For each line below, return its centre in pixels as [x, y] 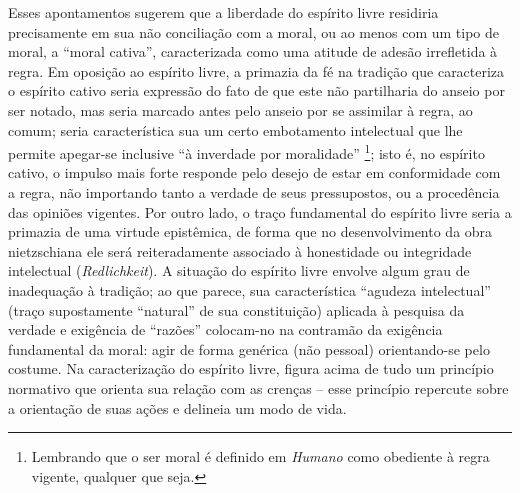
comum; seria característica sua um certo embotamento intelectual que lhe [235, 129]
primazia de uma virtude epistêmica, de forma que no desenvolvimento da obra [250, 231]
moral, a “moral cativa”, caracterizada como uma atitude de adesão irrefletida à [253, 51]
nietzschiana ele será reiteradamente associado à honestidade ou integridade [240, 250]
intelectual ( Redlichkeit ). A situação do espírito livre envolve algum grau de [239, 270]
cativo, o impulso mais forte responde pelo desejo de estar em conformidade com [254, 172]
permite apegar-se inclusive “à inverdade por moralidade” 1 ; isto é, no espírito [246, 151]
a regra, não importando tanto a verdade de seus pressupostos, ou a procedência [254, 192]
